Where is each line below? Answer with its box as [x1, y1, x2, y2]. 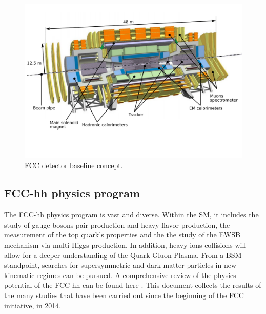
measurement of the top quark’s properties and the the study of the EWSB [4, 229, 240, 240]
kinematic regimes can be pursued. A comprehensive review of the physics [4, 269, 236, 280]
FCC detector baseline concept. [25, 160, 123, 171]
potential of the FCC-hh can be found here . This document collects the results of [4, 280, 261, 290]
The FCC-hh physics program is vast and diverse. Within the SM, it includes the [4, 209, 259, 220]
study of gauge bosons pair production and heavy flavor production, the [4, 219, 230, 230]
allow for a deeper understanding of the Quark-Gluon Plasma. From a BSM [4, 249, 242, 260]
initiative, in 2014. [4, 300, 62, 310]
